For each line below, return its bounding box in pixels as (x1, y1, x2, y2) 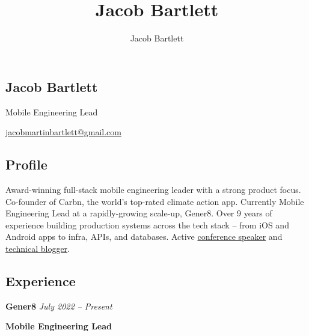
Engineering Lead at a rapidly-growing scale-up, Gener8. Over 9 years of (5, 207, 272, 219)
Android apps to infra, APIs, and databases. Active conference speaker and (5, 230, 283, 243)
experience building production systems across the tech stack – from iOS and (5, 218, 289, 231)
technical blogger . (5, 242, 70, 254)
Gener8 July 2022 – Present (5, 299, 112, 312)
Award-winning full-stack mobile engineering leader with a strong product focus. (5, 183, 301, 195)
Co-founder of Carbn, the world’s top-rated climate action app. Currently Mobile (5, 195, 304, 207)
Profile (5, 155, 47, 174)
